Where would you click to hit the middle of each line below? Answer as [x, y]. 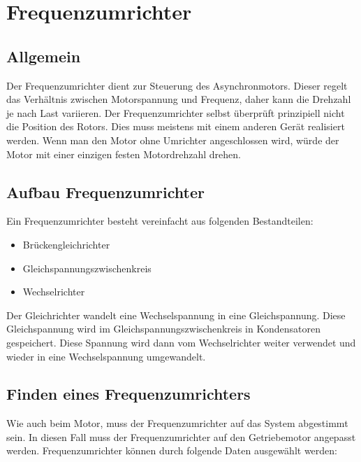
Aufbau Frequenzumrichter [105, 191]
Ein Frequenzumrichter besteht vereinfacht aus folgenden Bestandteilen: [160, 221]
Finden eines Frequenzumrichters [128, 394]
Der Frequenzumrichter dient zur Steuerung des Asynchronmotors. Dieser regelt [177, 85]
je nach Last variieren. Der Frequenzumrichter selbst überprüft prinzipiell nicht [176, 112]
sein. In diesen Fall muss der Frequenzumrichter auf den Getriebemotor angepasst [181, 436]
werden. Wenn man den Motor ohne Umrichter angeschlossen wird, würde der [173, 140]
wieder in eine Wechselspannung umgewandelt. [106, 356]
